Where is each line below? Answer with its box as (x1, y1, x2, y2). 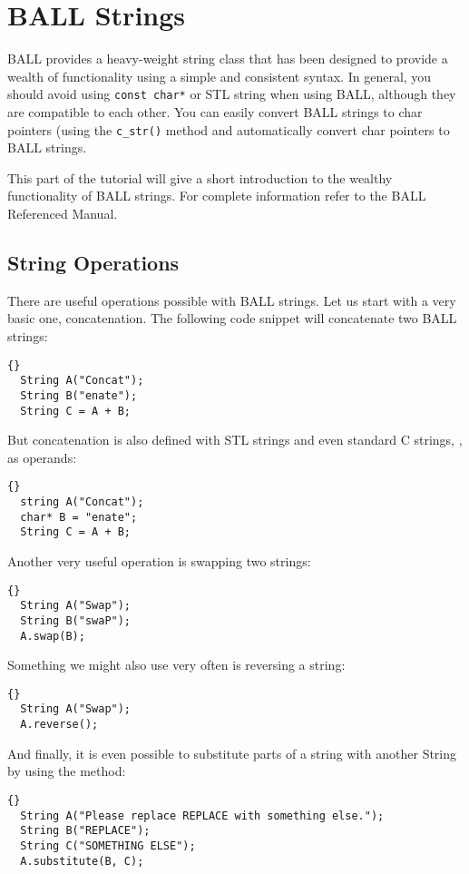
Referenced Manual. (7, 204, 118, 222)
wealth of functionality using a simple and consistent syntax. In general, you (7, 66, 432, 85)
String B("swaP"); (20, 614, 132, 627)
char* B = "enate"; (20, 510, 138, 524)
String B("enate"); (20, 388, 138, 402)
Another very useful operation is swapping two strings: (7, 552, 311, 571)
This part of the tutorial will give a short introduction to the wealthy (7, 168, 393, 187)
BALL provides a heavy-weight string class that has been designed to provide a (7, 49, 448, 68)
